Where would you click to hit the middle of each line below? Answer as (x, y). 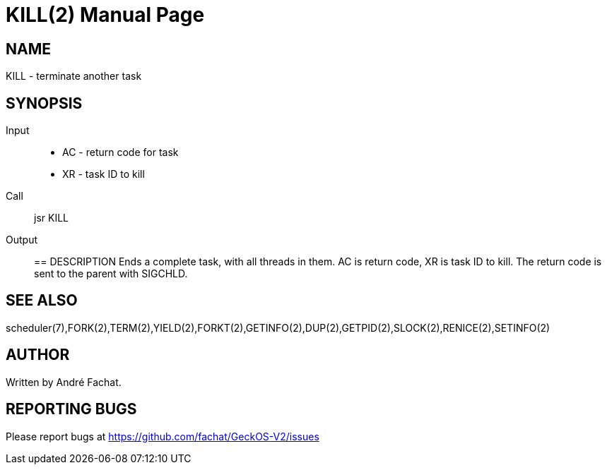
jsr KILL (51, 218)
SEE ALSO (42, 301)
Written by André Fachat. (64, 382)
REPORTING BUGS (71, 409)
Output (22, 240)
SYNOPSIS (44, 103)
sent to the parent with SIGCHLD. (111, 274)
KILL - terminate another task (74, 76)
